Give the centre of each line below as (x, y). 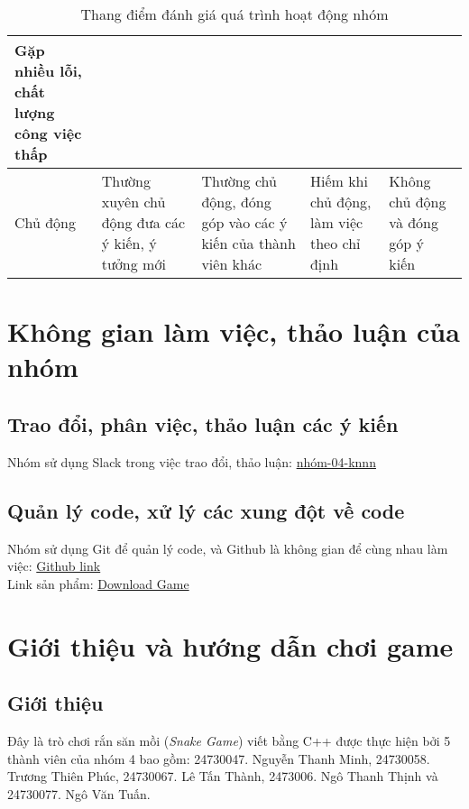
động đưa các (143, 222)
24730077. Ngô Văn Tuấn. (79, 793)
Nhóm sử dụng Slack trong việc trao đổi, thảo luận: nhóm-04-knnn (192, 461)
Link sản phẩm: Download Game (98, 583)
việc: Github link (54, 566)
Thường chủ (239, 181)
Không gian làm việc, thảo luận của (234, 331)
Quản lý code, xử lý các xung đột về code (206, 510)
